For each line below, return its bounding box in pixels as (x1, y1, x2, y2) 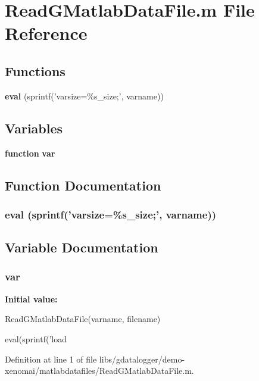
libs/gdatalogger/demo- (99, 352, 185, 365)
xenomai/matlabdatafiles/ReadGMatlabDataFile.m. (5, 364, 194, 377)
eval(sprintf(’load (5, 332, 67, 345)
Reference (5, 21, 88, 45)
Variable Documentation (5, 238, 158, 257)
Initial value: (5, 292, 58, 305)
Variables (5, 118, 63, 137)
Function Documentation (5, 176, 161, 194)
